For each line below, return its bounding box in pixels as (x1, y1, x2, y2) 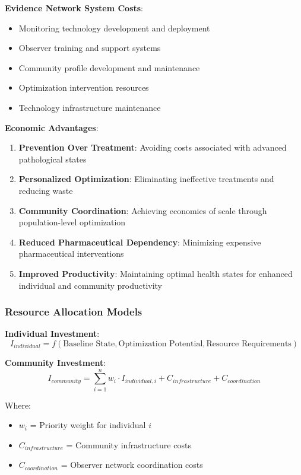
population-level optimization (18, 216, 126, 228)
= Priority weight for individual (30, 419, 146, 431)
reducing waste (18, 184, 73, 196)
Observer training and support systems (18, 42, 161, 54)
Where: (5, 399, 31, 411)
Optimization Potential (118, 339, 203, 348)
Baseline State (63, 339, 115, 348)
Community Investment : (5, 356, 106, 368)
